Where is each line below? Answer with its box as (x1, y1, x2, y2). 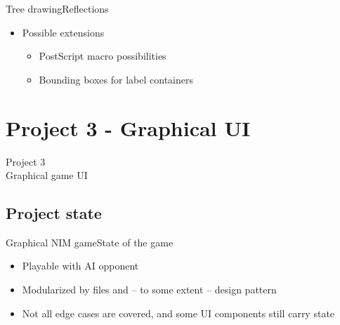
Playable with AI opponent (22, 258, 139, 273)
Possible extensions (22, 25, 105, 39)
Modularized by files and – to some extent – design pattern (22, 282, 277, 297)
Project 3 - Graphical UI (6, 113, 251, 142)
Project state (6, 202, 102, 224)
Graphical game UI (6, 168, 88, 183)
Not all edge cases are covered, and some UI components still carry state (22, 305, 335, 320)
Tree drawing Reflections (6, 1, 109, 15)
